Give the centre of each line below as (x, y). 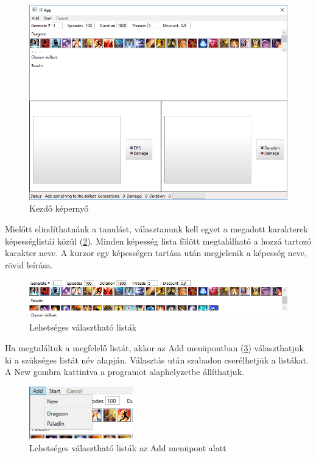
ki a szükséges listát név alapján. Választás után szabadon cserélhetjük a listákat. (157, 360)
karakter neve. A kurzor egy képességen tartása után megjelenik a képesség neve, (156, 253)
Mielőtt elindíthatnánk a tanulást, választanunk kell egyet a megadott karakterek (156, 229)
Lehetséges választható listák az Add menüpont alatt (128, 447)
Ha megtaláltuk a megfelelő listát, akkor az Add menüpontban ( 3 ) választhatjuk (154, 348)
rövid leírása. (29, 264)
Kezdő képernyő (59, 208)
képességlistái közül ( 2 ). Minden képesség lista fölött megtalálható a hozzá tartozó (158, 241)
